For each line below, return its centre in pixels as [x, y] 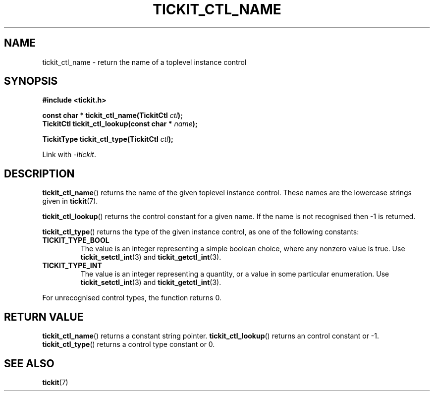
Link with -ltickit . [69, 155]
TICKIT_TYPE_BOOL [76, 240]
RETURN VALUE [44, 317]
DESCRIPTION [39, 173]
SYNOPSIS [31, 81]
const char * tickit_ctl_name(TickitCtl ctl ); [112, 115]
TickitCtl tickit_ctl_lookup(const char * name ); [120, 124]
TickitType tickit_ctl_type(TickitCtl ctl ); [108, 139]
